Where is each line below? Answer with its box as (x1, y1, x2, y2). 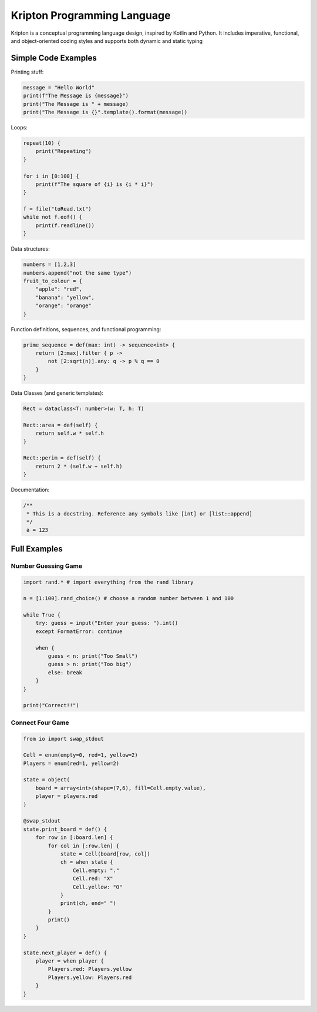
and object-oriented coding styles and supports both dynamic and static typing (11, 37, 203, 44)
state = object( (23, 777, 70, 783)
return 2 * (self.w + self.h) (35, 462, 123, 470)
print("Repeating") (35, 148, 92, 155)
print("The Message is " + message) (23, 101, 129, 107)
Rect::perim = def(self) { (23, 455, 101, 461)
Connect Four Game (11, 718, 70, 727)
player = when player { (35, 958, 104, 964)
